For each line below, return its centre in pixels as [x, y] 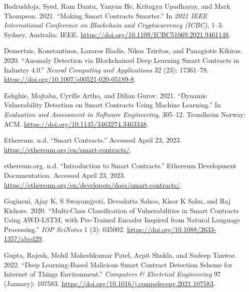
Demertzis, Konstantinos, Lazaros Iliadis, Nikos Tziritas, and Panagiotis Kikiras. [123, 51]
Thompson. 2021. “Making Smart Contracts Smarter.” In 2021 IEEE [106, 15]
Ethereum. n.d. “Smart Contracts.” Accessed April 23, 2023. [93, 140]
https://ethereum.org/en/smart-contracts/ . [68, 149]
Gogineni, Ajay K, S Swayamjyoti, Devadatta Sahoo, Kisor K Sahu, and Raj [117, 201]
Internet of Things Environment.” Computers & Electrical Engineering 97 [112, 274]
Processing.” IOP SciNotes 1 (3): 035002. [65, 229]
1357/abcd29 [23, 239]
